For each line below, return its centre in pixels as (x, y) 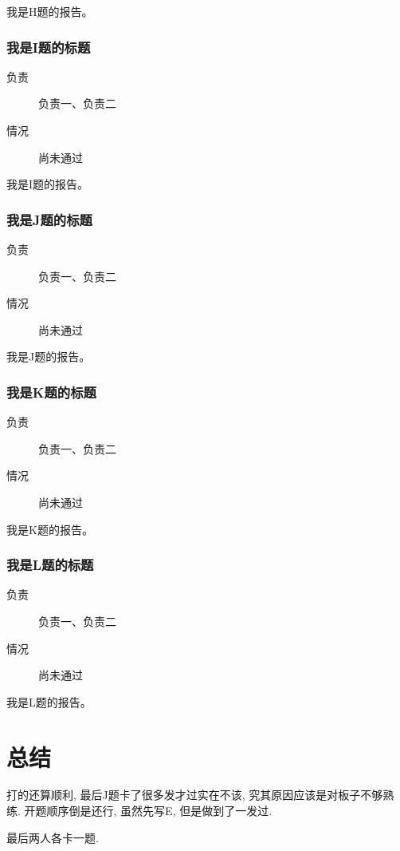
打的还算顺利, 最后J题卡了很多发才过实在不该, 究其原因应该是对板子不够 (195, 795)
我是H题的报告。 (50, 11)
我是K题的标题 (51, 392)
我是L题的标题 (50, 565)
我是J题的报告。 (49, 356)
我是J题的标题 (49, 219)
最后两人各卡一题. (53, 837)
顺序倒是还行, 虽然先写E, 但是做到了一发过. (159, 811)
